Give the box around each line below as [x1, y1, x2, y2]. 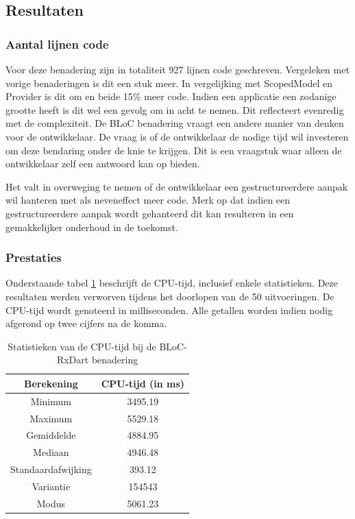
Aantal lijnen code [5, 35, 109, 52]
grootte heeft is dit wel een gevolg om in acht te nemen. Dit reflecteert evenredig [5, 102, 344, 117]
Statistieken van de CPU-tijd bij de [8, 339, 156, 353]
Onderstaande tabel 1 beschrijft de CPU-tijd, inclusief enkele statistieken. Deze [5, 276, 339, 290]
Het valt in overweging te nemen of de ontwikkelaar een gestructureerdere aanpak [5, 179, 348, 193]
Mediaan [33, 445, 69, 459]
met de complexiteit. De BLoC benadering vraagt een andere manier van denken [5, 116, 344, 130]
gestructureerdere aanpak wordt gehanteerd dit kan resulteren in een [5, 206, 294, 220]
